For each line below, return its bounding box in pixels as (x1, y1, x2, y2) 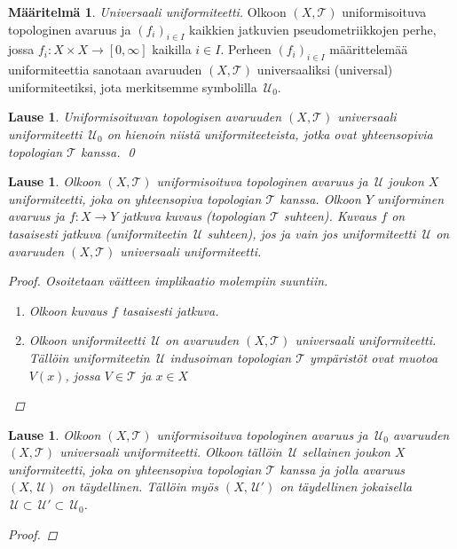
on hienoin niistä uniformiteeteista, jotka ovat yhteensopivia (106, 124, 433, 143)
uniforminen (377, 189, 445, 208)
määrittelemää (329, 40, 408, 59)
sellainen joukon (302, 443, 390, 461)
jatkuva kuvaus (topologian (122, 207, 265, 225)
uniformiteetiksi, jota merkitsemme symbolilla (8, 77, 257, 96)
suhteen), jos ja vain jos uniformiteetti (207, 224, 416, 242)
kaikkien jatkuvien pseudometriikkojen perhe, (188, 20, 437, 38)
